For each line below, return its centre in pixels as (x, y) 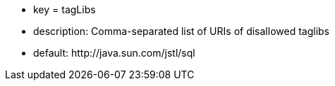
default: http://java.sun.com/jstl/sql (114, 53)
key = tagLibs (65, 9)
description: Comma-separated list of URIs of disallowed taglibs (181, 31)
